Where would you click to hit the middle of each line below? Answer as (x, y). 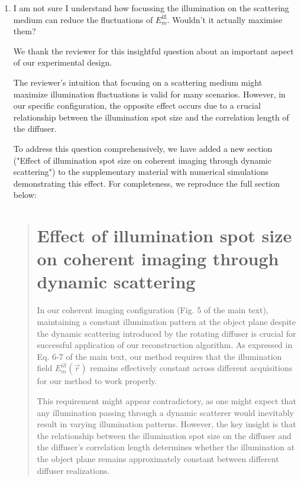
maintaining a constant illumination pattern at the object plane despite (166, 321)
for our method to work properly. (97, 381)
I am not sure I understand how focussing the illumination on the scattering (151, 8)
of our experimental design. (63, 62)
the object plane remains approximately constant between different (158, 458)
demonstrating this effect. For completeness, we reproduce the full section (147, 183)
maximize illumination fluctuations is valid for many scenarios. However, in (149, 94)
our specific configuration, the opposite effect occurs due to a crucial (137, 105)
